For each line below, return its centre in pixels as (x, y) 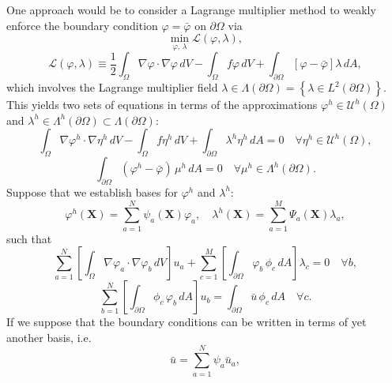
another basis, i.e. (49, 337)
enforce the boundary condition (82, 25)
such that (29, 238)
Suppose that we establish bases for (92, 191)
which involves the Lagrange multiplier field (112, 87)
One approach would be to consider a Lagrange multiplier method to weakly (191, 9)
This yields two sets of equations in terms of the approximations (162, 105)
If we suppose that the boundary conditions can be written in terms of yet (187, 322)
